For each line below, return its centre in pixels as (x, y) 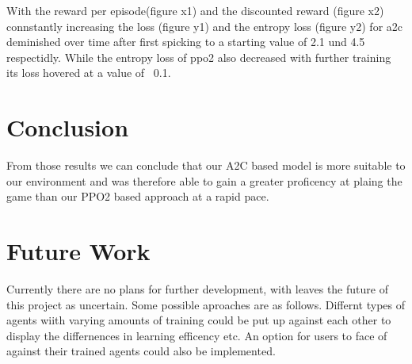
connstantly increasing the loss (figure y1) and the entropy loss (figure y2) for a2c (204, 26)
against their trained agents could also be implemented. (141, 351)
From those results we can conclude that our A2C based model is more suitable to (206, 165)
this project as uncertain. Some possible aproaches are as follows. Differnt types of (206, 304)
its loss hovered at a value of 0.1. (89, 73)
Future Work (78, 251)
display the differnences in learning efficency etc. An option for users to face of (197, 335)
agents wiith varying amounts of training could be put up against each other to (199, 320)
